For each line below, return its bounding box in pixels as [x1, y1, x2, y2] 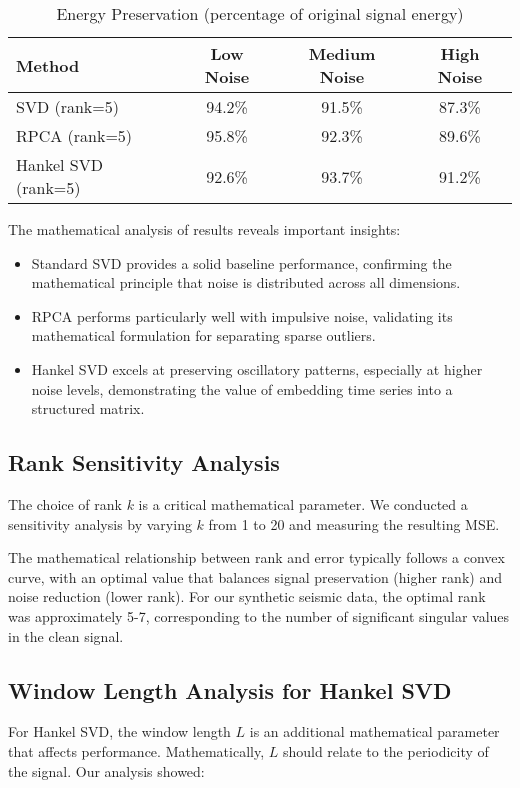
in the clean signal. [8, 625, 124, 646]
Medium [308, 42, 376, 65]
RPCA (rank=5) [16, 124, 133, 147]
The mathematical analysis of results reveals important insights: [8, 219, 401, 239]
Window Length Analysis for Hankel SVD [8, 674, 452, 705]
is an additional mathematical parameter [249, 721, 500, 742]
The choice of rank [8, 493, 122, 514]
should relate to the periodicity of [282, 740, 489, 761]
